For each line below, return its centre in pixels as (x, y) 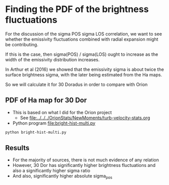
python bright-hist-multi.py (36, 132)
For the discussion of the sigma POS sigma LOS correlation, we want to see (84, 34)
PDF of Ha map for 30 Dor (46, 100)
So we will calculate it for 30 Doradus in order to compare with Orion (76, 84)
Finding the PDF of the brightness (77, 9)
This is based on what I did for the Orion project (62, 112)
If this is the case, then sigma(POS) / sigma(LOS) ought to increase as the (82, 54)
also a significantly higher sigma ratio (51, 171)
